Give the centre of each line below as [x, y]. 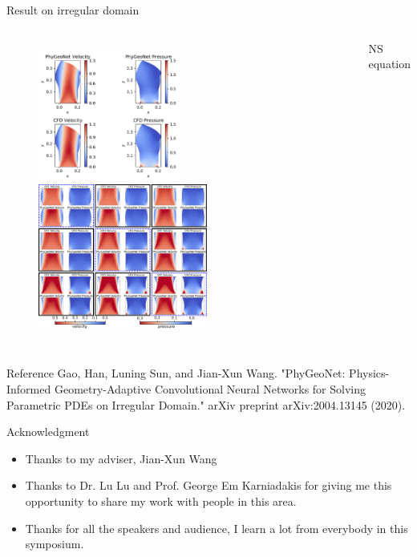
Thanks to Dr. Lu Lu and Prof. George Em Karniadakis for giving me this [208, 485]
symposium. [55, 544]
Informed [29, 388]
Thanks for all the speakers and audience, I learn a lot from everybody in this [217, 528]
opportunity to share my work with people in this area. [161, 500]
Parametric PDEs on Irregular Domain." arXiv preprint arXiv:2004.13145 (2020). [206, 404]
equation [389, 64]
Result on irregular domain [73, 10]
